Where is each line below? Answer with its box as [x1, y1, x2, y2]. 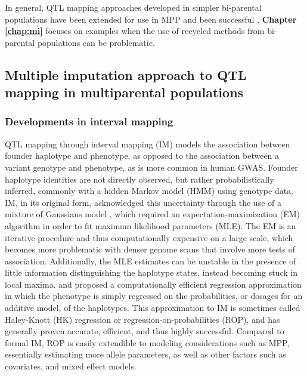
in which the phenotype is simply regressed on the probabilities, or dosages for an [5, 289, 303, 302]
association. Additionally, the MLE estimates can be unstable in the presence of [5, 254, 296, 267]
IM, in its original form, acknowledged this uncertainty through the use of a [5, 196, 281, 208]
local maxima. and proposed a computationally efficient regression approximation [5, 278, 302, 290]
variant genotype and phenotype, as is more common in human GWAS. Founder [5, 161, 298, 173]
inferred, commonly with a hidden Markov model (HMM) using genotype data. [5, 184, 294, 197]
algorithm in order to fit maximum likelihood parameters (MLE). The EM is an [5, 219, 296, 232]
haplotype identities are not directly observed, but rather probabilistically [5, 172, 274, 185]
